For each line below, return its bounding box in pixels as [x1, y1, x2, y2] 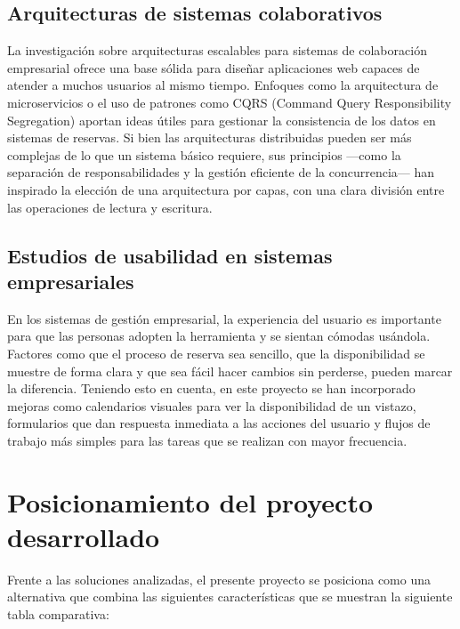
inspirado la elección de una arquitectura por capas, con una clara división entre [7, 180, 445, 198]
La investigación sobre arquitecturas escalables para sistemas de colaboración [7, 41, 427, 60]
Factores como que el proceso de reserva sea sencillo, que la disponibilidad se [7, 343, 425, 362]
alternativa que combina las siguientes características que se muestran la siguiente [7, 587, 453, 606]
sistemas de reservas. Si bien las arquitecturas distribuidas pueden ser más [7, 128, 412, 147]
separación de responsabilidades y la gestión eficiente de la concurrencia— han [7, 163, 435, 181]
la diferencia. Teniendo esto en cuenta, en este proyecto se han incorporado [7, 379, 416, 398]
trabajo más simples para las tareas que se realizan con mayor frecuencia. [7, 431, 408, 449]
